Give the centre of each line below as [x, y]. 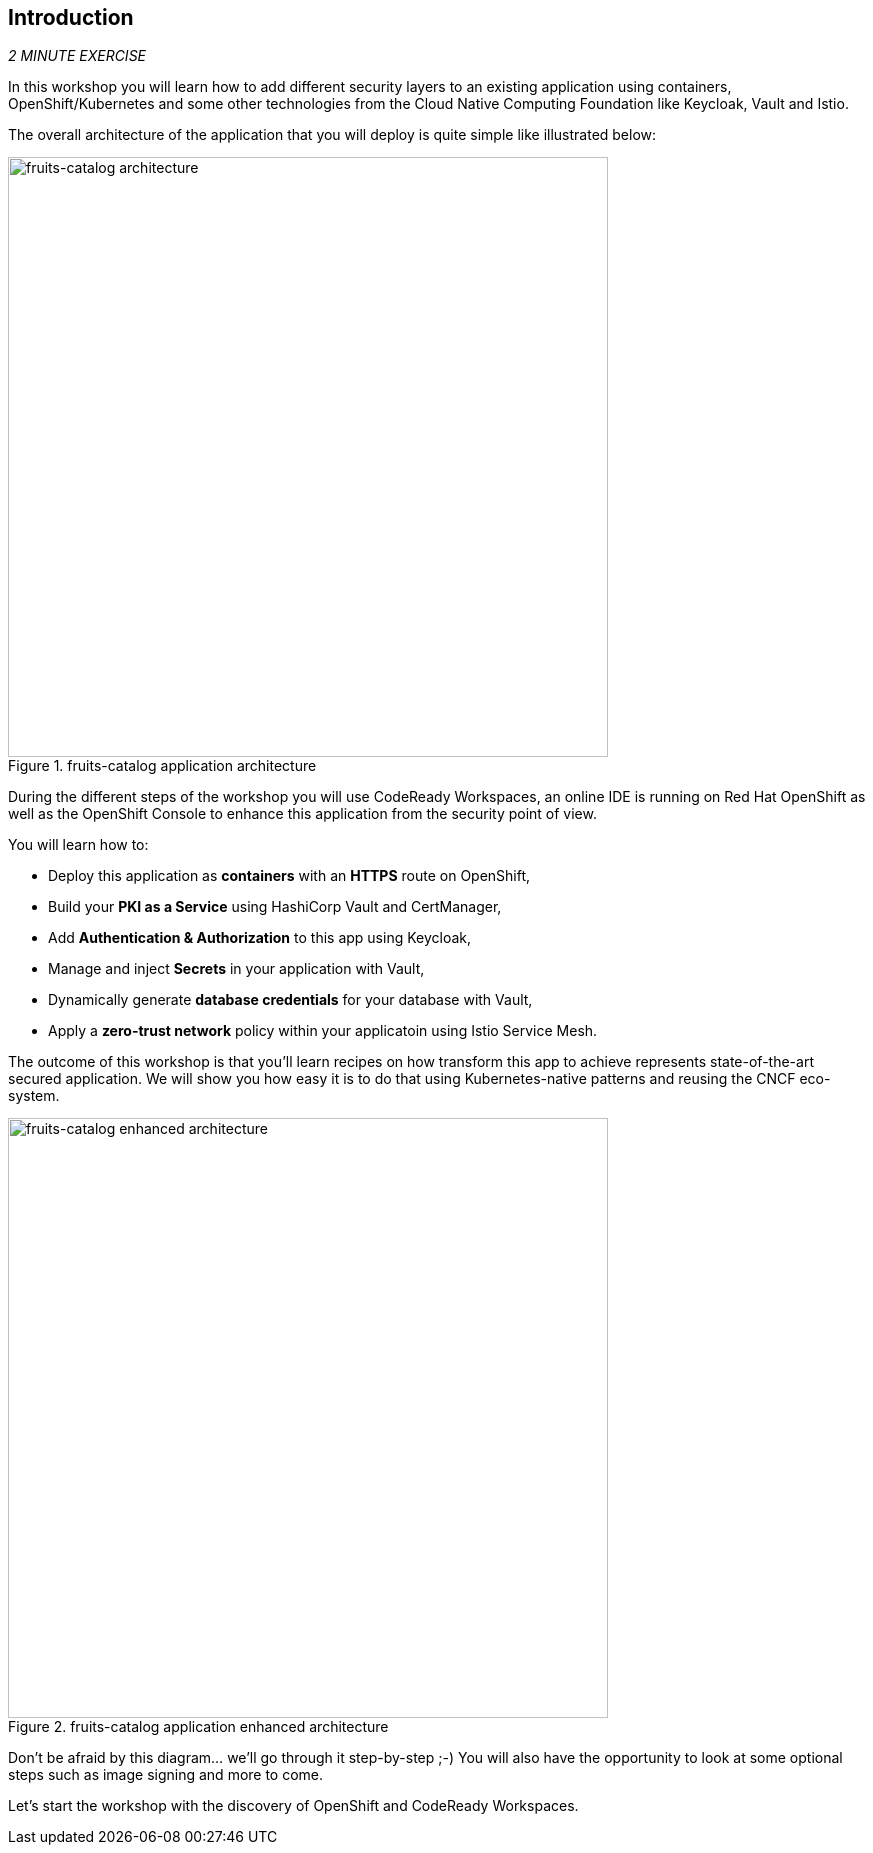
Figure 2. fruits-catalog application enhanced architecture [198, 1727]
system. [34, 1096]
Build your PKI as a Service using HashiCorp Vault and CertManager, [275, 907]
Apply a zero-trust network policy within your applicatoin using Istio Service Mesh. [323, 1031]
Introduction [71, 17]
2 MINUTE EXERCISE [77, 56]
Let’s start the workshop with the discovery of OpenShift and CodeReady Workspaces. [293, 1806]
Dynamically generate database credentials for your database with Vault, [290, 1000]
